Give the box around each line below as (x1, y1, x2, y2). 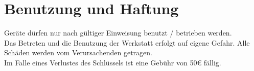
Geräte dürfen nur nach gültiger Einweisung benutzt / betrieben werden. (4, 27, 232, 38)
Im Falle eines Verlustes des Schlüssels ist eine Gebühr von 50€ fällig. (4, 57, 221, 67)
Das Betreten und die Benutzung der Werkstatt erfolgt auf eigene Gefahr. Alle (4, 37, 250, 48)
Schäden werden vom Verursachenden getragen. (4, 47, 152, 58)
